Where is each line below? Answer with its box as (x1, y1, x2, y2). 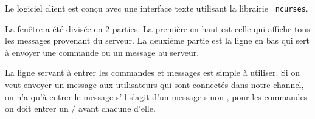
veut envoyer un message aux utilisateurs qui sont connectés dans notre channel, (5, 78, 304, 91)
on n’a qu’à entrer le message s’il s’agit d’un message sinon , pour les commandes (5, 90, 308, 103)
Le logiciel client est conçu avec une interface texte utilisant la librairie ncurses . (5, 2, 308, 14)
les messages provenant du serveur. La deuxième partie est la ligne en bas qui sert (5, 34, 310, 47)
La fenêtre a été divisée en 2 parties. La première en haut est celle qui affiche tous (5, 22, 310, 35)
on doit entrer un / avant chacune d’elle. (5, 102, 156, 115)
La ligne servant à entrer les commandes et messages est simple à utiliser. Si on (5, 66, 300, 79)
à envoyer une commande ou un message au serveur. (5, 46, 199, 58)
